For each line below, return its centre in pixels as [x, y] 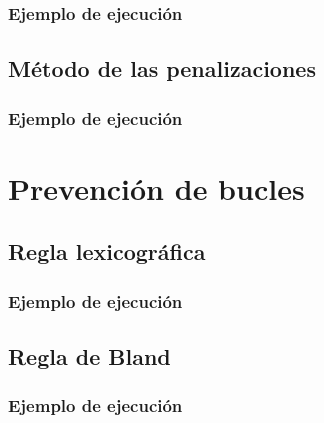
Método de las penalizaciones [162, 68]
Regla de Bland [89, 355]
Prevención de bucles [156, 187]
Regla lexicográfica [107, 251]
